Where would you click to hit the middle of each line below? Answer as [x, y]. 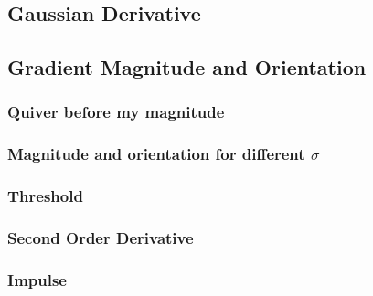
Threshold [45, 196]
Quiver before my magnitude [116, 112]
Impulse [37, 279]
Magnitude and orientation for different [156, 154]
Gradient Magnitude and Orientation [187, 67]
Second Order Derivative [101, 238]
